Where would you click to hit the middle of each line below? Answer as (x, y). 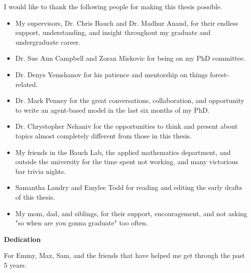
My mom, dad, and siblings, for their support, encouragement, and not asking (131, 213)
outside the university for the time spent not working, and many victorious (127, 162)
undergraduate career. (48, 42)
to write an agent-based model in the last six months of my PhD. (112, 110)
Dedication (22, 239)
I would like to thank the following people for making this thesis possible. (113, 6)
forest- (219, 74)
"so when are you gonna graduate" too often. (82, 223)
